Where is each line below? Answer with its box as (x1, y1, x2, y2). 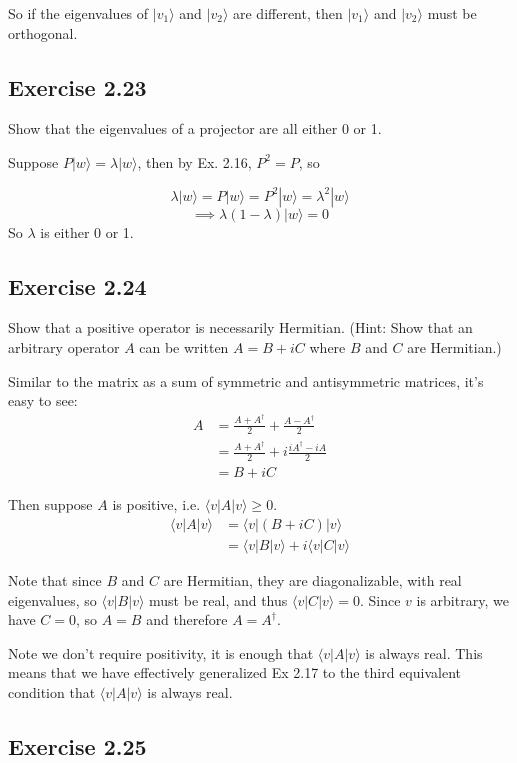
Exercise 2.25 (8, 730, 147, 761)
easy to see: (8, 390, 78, 411)
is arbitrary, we (416, 589, 509, 610)
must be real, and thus (149, 589, 288, 610)
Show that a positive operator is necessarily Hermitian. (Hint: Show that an (8, 317, 473, 338)
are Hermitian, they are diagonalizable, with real (163, 569, 462, 590)
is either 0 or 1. (40, 221, 134, 242)
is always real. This (365, 642, 483, 663)
